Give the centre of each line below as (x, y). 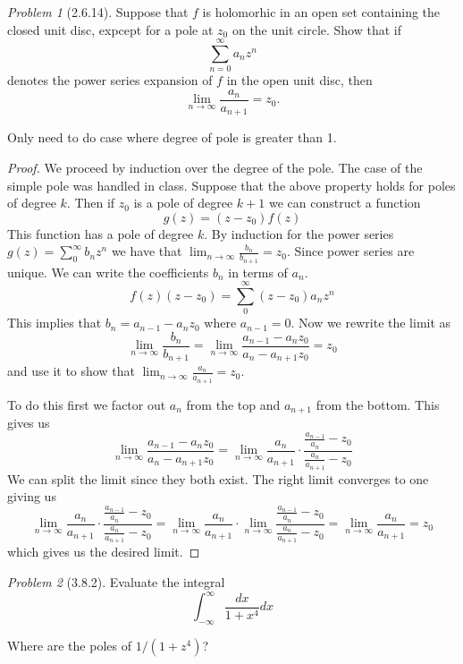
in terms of (258, 272)
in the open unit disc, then (299, 80)
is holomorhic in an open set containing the (321, 12)
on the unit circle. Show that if (316, 29)
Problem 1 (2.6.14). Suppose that (98, 12)
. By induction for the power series (299, 233)
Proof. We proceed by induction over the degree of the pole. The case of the (215, 168)
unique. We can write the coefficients (108, 272)
